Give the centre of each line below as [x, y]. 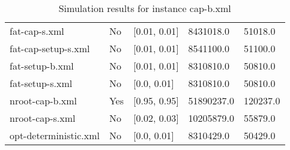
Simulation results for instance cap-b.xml [145, 8]
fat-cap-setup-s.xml [50, 48]
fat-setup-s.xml [41, 83]
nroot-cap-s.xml [43, 118]
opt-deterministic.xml [55, 135]
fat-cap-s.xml [37, 31]
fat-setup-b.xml [42, 66]
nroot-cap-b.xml [44, 100]
